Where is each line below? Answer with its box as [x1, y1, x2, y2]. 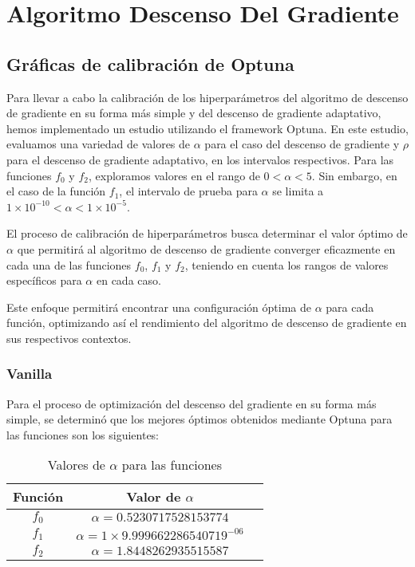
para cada [326, 298, 374, 315]
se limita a [272, 183, 324, 199]
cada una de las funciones [6, 256, 132, 273]
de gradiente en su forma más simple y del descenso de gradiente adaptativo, [6, 104, 381, 121]
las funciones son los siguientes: [6, 426, 160, 443]
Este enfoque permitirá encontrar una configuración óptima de [6, 298, 312, 315]
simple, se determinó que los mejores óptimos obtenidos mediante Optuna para [6, 411, 393, 427]
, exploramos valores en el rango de [88, 167, 260, 183]
